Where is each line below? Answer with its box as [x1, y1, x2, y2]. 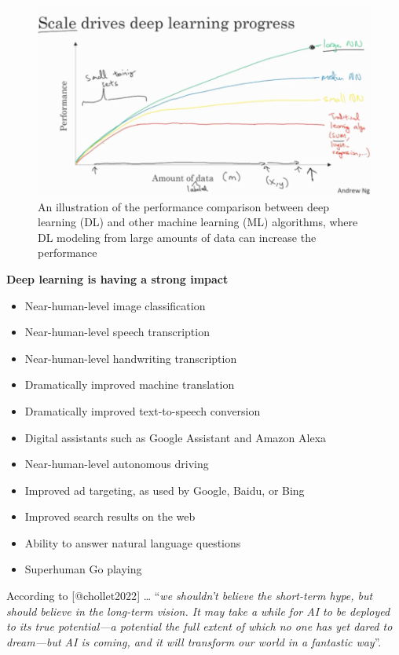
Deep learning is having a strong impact [6, 270, 229, 287]
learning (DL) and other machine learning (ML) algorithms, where [38, 214, 358, 230]
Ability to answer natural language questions [24, 534, 241, 551]
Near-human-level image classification [24, 297, 206, 313]
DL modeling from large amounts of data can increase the [38, 229, 317, 245]
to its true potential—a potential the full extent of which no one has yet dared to [6, 618, 393, 635]
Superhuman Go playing [24, 561, 142, 577]
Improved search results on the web [24, 508, 196, 525]
